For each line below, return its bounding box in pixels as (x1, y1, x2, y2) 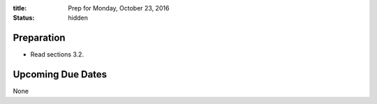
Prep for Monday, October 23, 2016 (68, 4, 170, 12)
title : (13, 4, 27, 12)
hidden (68, 14, 89, 22)
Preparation (13, 32, 66, 44)
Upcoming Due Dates (13, 68, 108, 80)
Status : (13, 14, 35, 22)
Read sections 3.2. (30, 50, 84, 59)
